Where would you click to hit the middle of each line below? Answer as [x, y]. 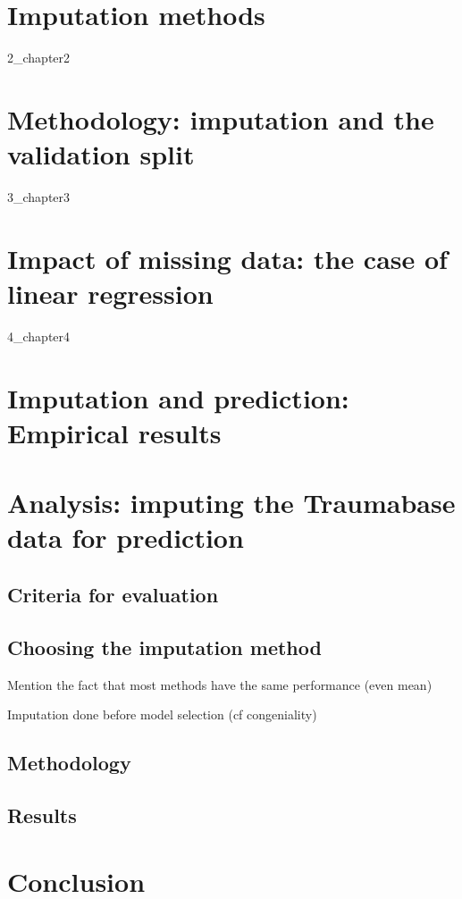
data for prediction [126, 538]
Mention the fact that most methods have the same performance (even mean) [220, 684]
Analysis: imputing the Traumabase [231, 503]
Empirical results [114, 432]
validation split [101, 154]
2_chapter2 [39, 58]
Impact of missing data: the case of [227, 258]
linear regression [110, 293]
